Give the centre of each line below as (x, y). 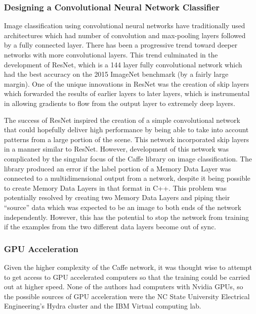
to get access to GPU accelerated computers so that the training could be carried (127, 277)
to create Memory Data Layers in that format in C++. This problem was (115, 187)
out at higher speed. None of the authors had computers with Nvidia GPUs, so (124, 287)
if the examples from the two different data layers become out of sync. (110, 227)
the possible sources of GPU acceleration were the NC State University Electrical (127, 296)
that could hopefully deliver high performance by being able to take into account (126, 130)
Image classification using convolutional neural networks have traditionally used (125, 26)
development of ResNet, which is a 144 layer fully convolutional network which (123, 64)
